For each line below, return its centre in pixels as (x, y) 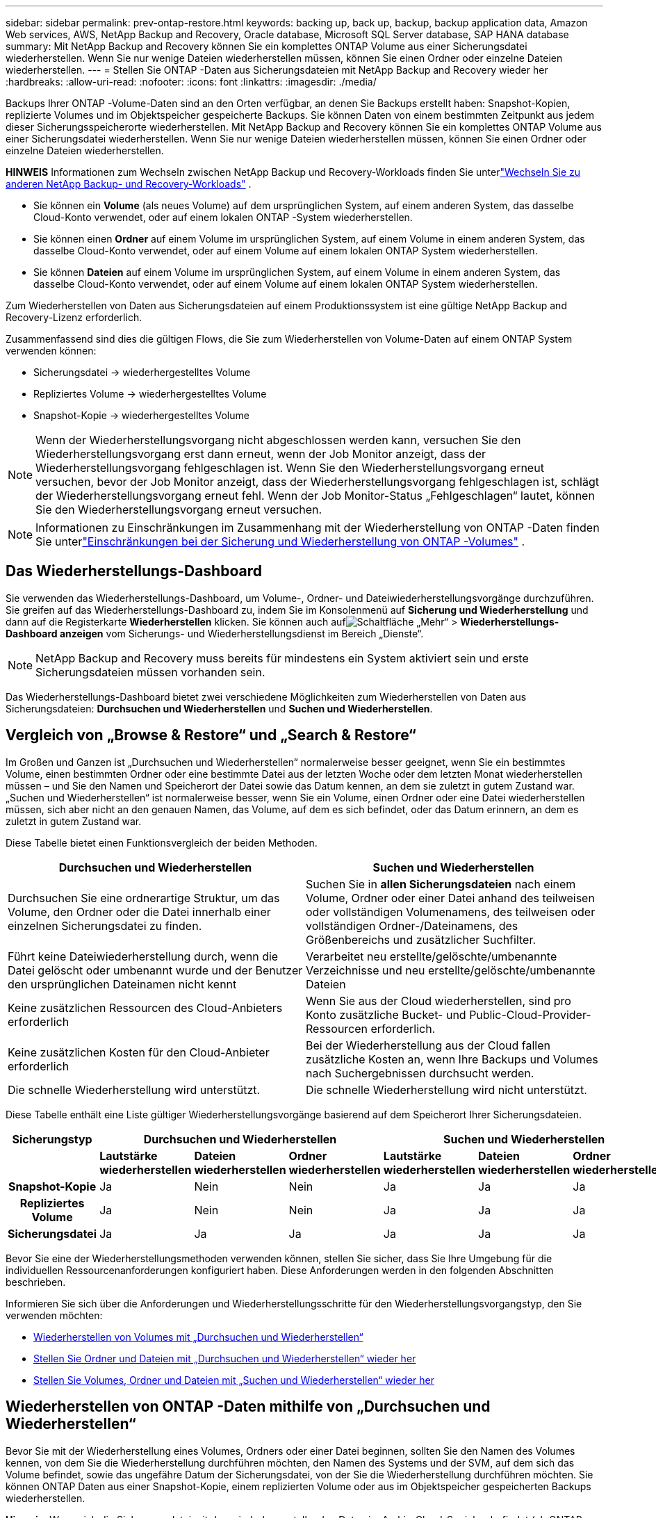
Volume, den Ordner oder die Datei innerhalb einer (139, 912)
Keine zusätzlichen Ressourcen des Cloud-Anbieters (145, 1007)
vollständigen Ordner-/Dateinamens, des (412, 925)
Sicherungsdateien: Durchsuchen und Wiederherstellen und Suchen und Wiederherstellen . (219, 708)
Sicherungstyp (52, 1139)
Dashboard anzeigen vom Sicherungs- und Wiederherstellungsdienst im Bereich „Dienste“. (215, 633)
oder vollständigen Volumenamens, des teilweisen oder (451, 912)
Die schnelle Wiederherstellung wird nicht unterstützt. (446, 1089)
